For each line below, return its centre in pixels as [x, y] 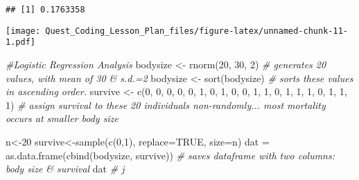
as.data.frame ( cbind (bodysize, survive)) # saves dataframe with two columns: [170, 155]
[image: [23, 31]
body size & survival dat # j [65, 169]
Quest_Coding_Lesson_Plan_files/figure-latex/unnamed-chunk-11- [196, 31]
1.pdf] [20, 42]
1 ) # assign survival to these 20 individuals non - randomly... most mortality [166, 104]
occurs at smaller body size [62, 118]
